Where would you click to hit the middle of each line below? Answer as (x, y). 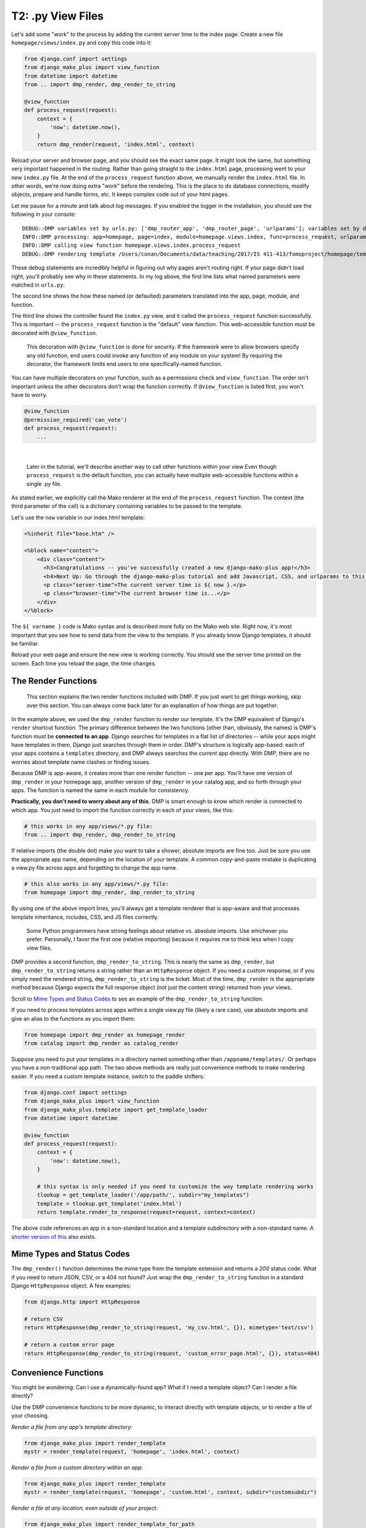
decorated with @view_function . (54, 332)
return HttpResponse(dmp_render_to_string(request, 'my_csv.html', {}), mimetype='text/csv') (169, 1328)
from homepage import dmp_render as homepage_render (105, 1035)
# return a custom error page (69, 1345)
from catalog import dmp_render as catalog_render (102, 1043)
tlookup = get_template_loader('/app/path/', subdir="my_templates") (143, 1195)
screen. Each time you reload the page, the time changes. (84, 663)
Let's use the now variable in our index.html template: (78, 517)
